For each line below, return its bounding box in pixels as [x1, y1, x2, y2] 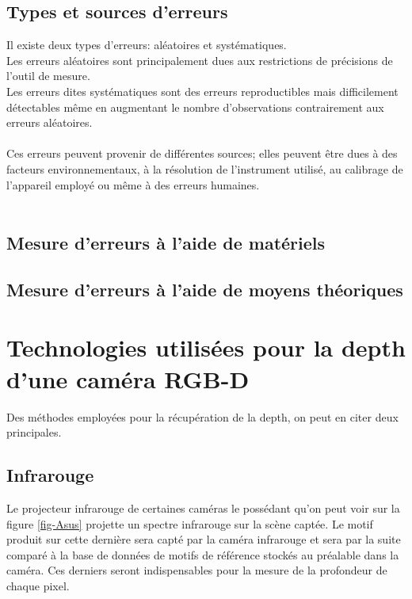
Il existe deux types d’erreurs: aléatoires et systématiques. [6, 36, 287, 53]
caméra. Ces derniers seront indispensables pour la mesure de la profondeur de [6, 562, 387, 578]
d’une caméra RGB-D [6, 362, 250, 395]
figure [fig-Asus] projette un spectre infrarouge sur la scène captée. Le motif [6, 515, 373, 532]
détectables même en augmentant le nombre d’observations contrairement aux [6, 98, 384, 115]
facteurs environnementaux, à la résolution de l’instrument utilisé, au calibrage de [6, 160, 403, 177]
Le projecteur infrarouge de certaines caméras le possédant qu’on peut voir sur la [6, 500, 400, 516]
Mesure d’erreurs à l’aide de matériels [6, 231, 326, 255]
